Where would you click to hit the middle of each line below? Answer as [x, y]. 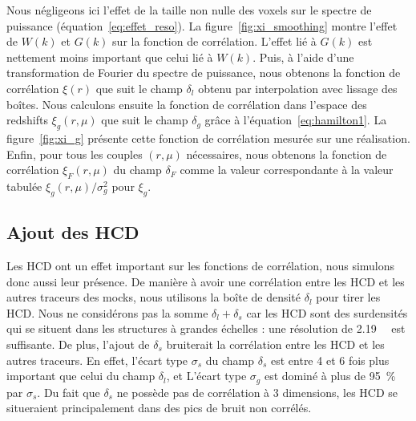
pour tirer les [348, 297]
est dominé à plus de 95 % [330, 376]
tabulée [24, 186]
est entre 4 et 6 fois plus [330, 360]
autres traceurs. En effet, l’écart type [97, 360]
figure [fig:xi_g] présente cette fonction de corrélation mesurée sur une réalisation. [208, 138]
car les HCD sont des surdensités [327, 312]
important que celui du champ [81, 376]
